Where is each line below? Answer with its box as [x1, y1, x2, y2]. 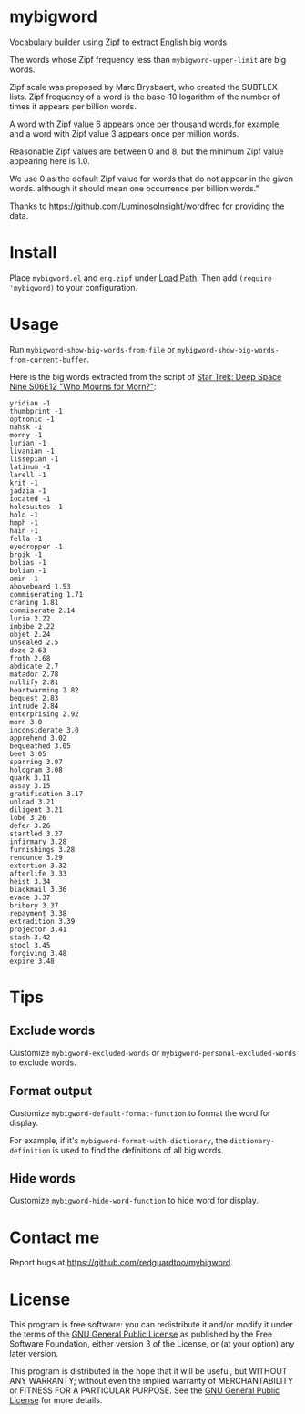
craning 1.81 [9, 598, 59, 607]
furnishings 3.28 [9, 845, 76, 854]
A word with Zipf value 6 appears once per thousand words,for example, [9, 118, 282, 129]
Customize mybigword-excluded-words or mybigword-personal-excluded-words [9, 1047, 297, 1058]
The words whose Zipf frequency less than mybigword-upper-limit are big [9, 54, 287, 65]
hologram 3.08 [9, 765, 64, 774]
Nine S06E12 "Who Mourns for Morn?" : [9, 381, 157, 392]
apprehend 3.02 [9, 733, 67, 743]
